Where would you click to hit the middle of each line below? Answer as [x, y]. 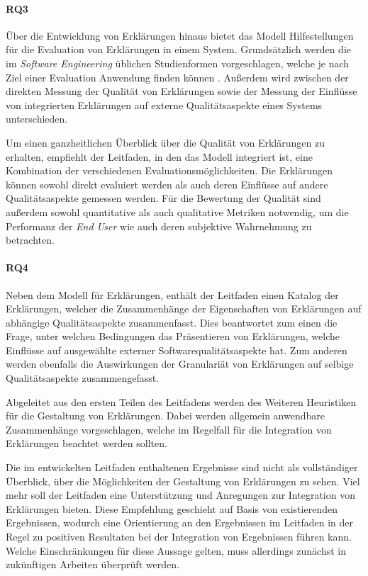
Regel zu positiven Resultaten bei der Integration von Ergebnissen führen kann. [179, 536]
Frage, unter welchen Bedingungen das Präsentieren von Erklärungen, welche [173, 336]
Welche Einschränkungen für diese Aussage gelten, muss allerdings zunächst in [176, 550]
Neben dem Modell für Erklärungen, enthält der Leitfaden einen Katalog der [172, 294]
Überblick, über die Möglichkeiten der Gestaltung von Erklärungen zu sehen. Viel [183, 481]
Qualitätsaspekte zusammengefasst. [83, 378]
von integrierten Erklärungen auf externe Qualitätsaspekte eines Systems [164, 105]
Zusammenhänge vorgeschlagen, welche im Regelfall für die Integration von [169, 429]
